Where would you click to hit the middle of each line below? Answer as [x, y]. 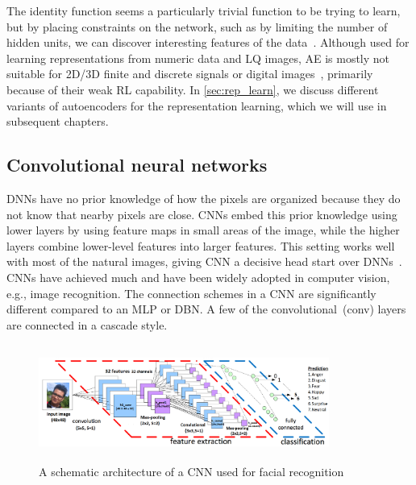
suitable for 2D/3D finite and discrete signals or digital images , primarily [190, 74]
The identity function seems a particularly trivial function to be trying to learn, [204, 10]
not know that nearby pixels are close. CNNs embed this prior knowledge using [202, 214]
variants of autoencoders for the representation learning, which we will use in [197, 105]
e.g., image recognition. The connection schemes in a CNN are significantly [191, 293]
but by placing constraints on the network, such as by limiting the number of [197, 26]
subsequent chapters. [58, 121]
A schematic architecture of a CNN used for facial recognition [191, 471]
